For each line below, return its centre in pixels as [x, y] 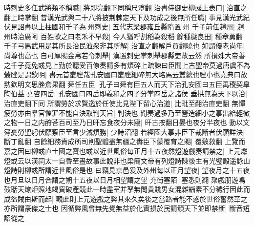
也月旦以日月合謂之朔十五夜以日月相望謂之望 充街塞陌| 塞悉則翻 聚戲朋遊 [121, 179]
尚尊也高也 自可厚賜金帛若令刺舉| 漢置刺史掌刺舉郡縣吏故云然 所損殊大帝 [121, 55]
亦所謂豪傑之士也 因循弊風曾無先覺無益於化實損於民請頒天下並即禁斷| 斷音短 [127, 208]
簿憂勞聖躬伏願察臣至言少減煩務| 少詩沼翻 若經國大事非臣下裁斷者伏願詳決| [125, 132]
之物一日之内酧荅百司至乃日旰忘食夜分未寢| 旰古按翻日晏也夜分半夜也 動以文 [127, 122]
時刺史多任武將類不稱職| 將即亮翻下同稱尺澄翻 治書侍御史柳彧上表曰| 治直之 [126, 7]
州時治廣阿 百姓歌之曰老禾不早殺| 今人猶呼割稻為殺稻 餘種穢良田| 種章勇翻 [123, 36]
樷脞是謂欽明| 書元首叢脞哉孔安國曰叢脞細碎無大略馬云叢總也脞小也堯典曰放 [126, 74]
